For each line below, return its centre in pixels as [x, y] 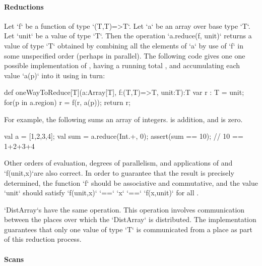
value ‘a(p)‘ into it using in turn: [55, 75]
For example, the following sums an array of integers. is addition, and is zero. [123, 119]
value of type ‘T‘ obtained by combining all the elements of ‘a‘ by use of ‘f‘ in [124, 45]
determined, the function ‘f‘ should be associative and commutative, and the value [131, 182]
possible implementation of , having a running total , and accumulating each [122, 65]
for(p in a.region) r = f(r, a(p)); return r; [67, 102]
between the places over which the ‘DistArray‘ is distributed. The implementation [130, 219]
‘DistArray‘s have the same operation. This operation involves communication [124, 209]
